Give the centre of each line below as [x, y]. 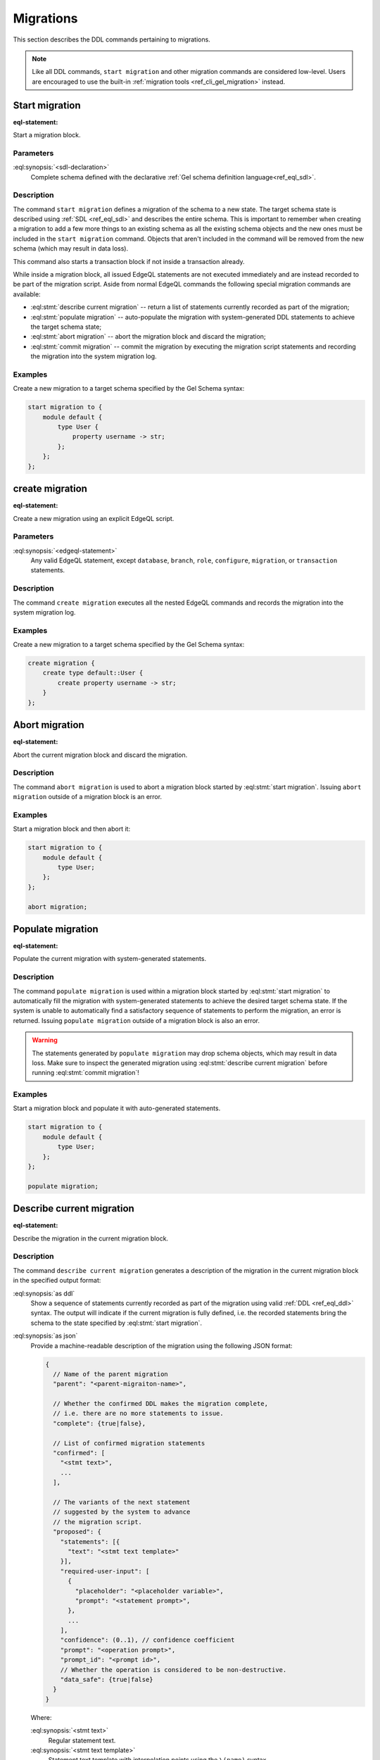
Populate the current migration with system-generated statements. [110, 959]
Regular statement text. [82, 1740]
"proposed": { [77, 1532]
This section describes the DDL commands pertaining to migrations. [112, 39]
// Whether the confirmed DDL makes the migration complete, [161, 1404]
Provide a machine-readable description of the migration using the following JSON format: [161, 1345]
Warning [45, 1040]
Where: [41, 1717]
